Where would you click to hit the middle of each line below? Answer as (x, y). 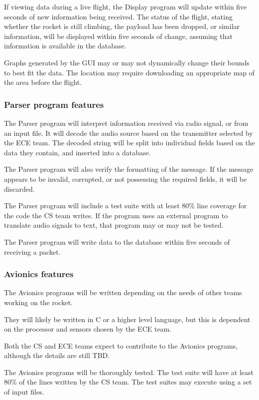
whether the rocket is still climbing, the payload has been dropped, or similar (122, 26)
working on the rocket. (38, 302)
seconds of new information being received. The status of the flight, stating (118, 16)
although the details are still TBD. (57, 355)
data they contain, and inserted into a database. (77, 152)
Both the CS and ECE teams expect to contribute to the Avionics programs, (121, 345)
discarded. (19, 189)
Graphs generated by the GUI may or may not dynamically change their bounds (127, 62)
